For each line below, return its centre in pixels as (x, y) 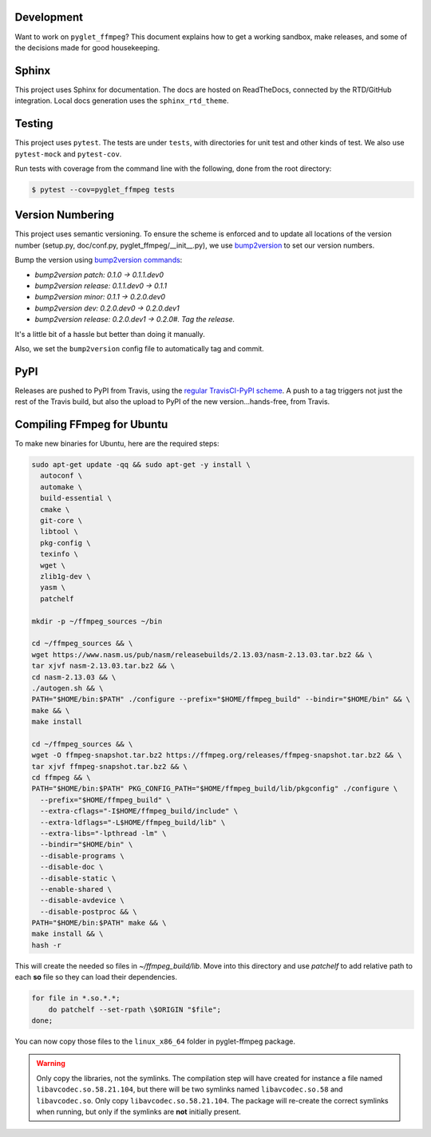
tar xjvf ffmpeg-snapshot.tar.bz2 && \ (109, 766)
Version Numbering (65, 215)
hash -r (46, 945)
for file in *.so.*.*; (76, 998)
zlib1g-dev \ (65, 576)
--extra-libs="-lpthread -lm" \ (103, 833)
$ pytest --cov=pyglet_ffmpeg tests (103, 189)
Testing (34, 124)
